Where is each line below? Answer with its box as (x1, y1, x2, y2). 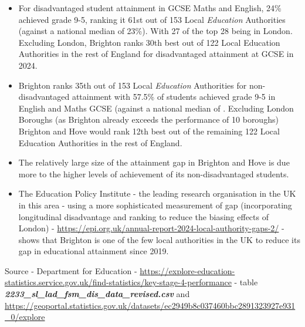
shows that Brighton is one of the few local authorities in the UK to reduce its (18, 233, 300, 245)
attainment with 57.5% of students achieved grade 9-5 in (72, 90, 276, 103)
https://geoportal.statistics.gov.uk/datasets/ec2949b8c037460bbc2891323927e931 (5, 299, 296, 311)
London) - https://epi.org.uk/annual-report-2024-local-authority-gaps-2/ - (18, 222, 284, 234)
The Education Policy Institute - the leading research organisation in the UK (18, 187, 296, 200)
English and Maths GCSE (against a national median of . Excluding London (18, 102, 294, 114)
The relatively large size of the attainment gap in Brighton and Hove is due (18, 156, 290, 168)
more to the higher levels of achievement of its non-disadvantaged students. (18, 167, 289, 180)
